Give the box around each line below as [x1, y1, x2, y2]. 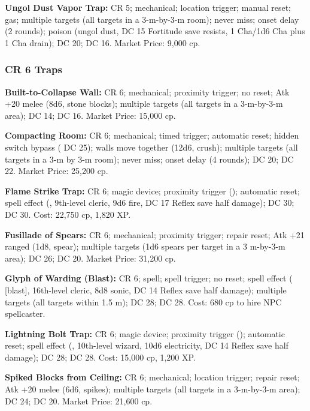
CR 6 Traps [5, 62, 62, 77]
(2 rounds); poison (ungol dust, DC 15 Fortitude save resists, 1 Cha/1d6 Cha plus [5, 25, 305, 37]
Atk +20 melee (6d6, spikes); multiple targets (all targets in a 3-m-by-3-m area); [5, 383, 300, 395]
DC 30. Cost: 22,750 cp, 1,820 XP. [5, 208, 131, 220]
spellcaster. [5, 307, 45, 320]
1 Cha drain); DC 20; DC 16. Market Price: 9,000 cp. [5, 36, 200, 49]
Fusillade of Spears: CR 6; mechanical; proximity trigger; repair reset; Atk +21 [5, 228, 305, 241]
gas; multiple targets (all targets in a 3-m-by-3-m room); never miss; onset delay [5, 13, 299, 25]
